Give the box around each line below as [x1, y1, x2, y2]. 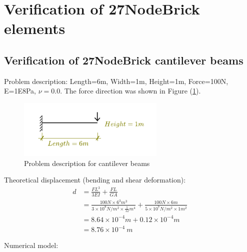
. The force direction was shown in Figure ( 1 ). [60, 85, 201, 96]
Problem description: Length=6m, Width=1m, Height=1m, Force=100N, [4, 75, 228, 86]
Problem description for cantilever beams [24, 157, 150, 168]
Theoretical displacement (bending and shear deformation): [4, 174, 186, 185]
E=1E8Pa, [4, 85, 36, 96]
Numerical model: [4, 240, 58, 250]
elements [4, 18, 65, 38]
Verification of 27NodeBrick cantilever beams [4, 52, 243, 67]
